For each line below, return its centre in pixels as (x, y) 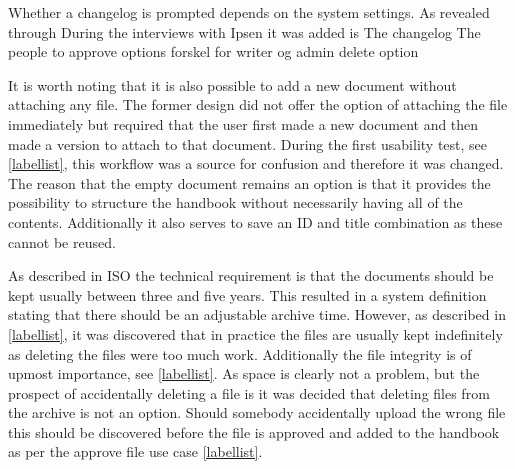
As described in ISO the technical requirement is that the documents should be (251, 275)
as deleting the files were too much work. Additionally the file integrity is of (240, 353)
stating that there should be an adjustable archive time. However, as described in (257, 314)
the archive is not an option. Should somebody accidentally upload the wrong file (257, 412)
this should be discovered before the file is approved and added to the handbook (254, 431)
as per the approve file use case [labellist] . (135, 451)
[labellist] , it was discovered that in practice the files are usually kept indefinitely (255, 333)
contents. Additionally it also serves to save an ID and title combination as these (255, 221)
